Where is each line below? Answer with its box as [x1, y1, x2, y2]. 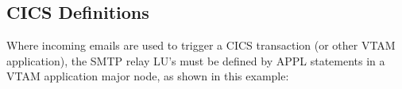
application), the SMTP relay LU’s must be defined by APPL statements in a [6, 52, 385, 69]
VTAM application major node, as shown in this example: [6, 68, 289, 84]
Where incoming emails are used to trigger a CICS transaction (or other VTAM [6, 37, 396, 54]
